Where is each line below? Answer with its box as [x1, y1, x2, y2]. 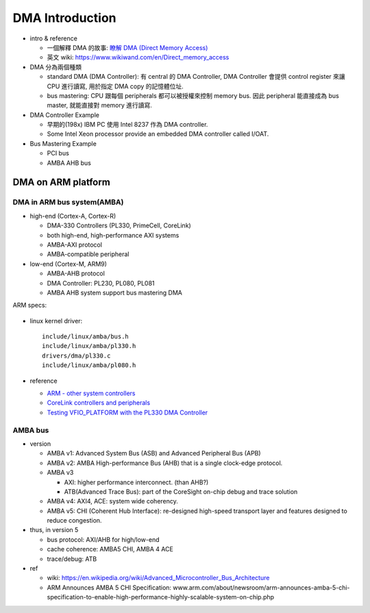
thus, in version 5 [29, 526, 79, 534]
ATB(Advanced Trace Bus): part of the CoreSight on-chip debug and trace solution [64, 487, 298, 496]
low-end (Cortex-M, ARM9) [29, 260, 108, 268]
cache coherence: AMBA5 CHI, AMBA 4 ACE [47, 545, 174, 553]
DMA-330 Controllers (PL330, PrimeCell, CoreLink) [47, 221, 191, 229]
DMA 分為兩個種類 [29, 62, 82, 71]
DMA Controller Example [29, 110, 99, 119]
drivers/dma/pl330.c [42, 351, 111, 360]
